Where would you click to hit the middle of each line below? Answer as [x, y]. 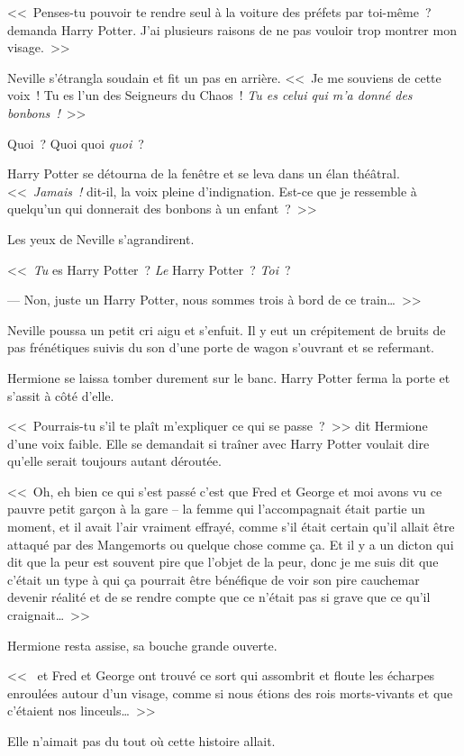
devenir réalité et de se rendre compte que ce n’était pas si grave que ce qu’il [219, 597]
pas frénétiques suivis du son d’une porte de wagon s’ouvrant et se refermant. [221, 347]
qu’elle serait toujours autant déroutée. [114, 461]
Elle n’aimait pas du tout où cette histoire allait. [141, 741]
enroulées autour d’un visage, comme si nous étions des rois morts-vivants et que [230, 692]
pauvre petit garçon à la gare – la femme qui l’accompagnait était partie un [216, 509]
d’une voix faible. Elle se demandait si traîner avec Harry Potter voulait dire [218, 443]
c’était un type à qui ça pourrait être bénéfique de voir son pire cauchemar [214, 579]
